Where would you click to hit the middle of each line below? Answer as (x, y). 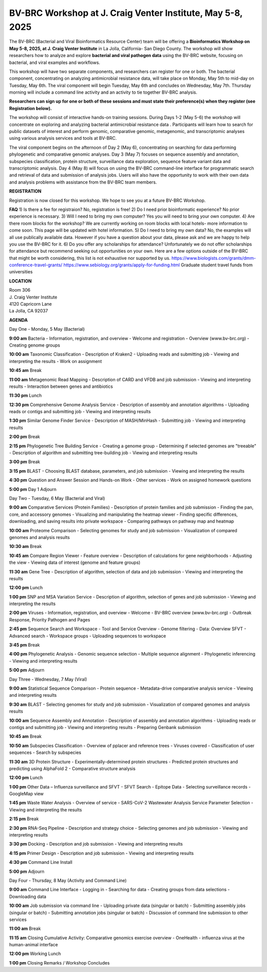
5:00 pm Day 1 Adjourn (33, 489)
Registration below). (30, 108)
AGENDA (19, 320)
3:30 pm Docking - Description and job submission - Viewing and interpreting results (96, 844)
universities (21, 272)
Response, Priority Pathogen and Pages (50, 619)
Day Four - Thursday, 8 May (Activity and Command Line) (68, 880)
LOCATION (21, 281)
